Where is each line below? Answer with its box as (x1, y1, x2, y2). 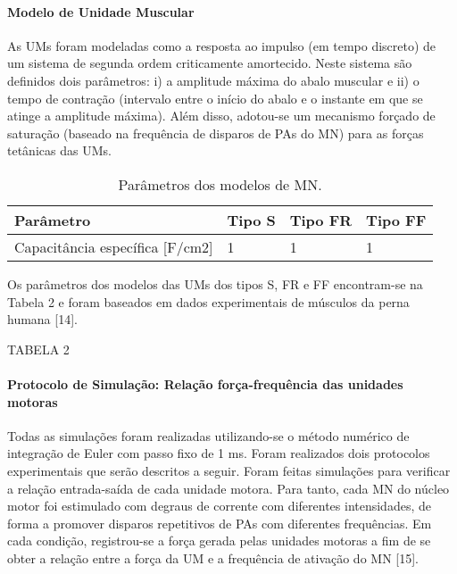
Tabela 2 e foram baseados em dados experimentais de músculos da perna (7, 292, 410, 311)
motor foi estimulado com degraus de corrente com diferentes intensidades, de (7, 496, 431, 515)
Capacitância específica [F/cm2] (14, 236, 213, 257)
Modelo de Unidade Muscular (7, 2, 195, 21)
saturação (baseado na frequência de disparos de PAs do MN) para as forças (7, 123, 424, 142)
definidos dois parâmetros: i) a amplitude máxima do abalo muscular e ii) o (7, 71, 420, 89)
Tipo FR (289, 209, 353, 230)
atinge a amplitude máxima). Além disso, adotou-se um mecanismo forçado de (7, 106, 436, 125)
